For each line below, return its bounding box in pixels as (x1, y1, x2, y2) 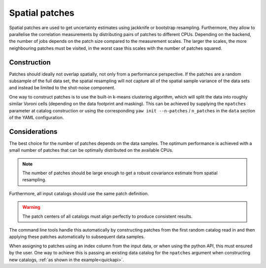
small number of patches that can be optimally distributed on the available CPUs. (9, 147, 173, 153)
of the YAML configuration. (9, 114, 64, 120)
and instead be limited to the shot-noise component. (9, 85, 116, 91)
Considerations (9, 127, 58, 135)
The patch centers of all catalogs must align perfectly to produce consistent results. (22, 213, 193, 219)
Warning (22, 204, 40, 210)
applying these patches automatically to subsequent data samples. (9, 234, 145, 240)
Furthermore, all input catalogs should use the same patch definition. (9, 190, 149, 197)
